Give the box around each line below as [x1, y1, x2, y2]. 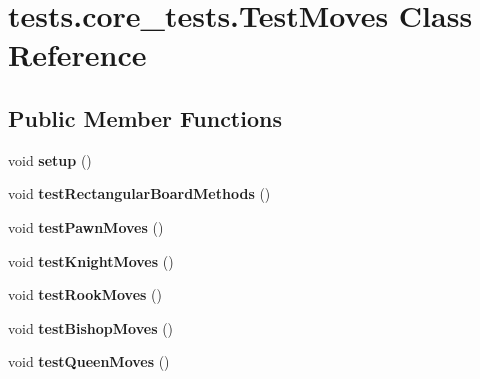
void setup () [8, 149, 92, 170]
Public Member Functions [8, 102, 282, 133]
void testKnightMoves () [8, 250, 174, 271]
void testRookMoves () [8, 284, 162, 305]
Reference [8, 34, 147, 75]
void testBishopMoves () [8, 317, 174, 338]
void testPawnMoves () [8, 216, 164, 237]
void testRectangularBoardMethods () [8, 183, 271, 204]
